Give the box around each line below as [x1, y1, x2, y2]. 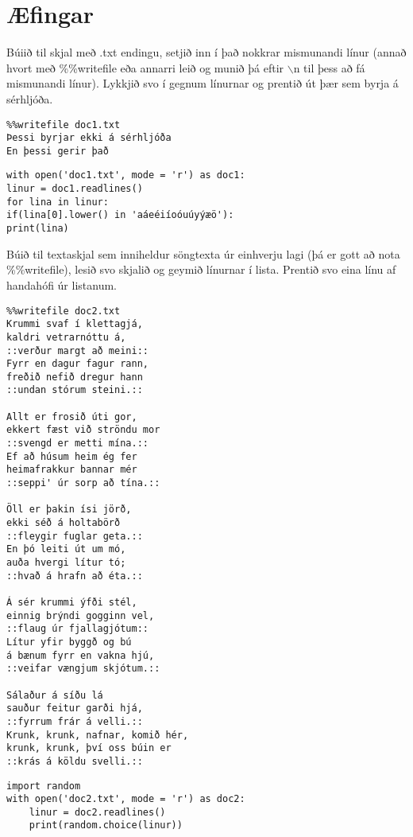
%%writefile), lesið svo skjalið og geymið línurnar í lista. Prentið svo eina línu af [6, 261, 396, 278]
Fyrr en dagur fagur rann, [6, 358, 149, 370]
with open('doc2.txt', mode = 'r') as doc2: [6, 793, 245, 805]
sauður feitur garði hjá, [6, 703, 143, 714]
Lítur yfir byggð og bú [6, 636, 132, 648]
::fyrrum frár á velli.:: [6, 715, 143, 727]
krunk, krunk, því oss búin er [6, 742, 172, 754]
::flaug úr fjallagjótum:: [6, 623, 149, 635]
